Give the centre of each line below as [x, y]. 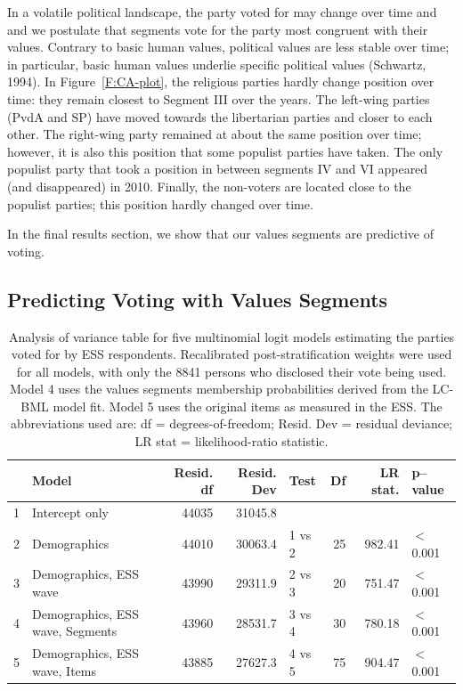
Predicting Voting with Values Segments [198, 299]
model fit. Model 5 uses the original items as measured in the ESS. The [248, 406]
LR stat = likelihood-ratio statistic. [231, 441]
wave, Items [64, 670]
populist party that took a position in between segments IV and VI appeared [218, 169]
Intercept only [70, 512]
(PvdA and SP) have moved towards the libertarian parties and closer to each [220, 116]
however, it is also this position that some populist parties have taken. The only [225, 151]
